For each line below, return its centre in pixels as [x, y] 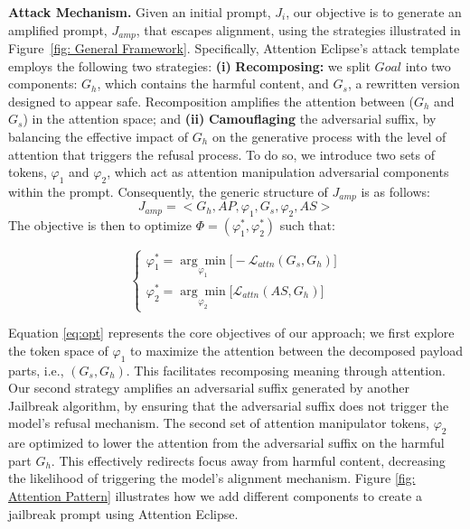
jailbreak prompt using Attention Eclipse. [123, 513]
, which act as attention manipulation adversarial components [278, 172]
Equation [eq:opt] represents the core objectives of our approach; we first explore [231, 333]
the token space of [58, 350]
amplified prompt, [58, 29]
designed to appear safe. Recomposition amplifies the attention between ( [211, 101]
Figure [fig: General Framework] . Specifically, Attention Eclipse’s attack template [234, 48]
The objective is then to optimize [100, 225]
